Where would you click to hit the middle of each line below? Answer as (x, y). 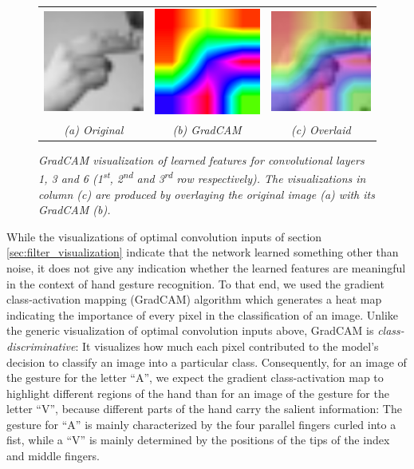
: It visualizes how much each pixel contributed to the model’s (227, 346)
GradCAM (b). (75, 210)
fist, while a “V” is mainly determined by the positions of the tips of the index (198, 440)
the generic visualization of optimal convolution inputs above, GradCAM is (190, 330)
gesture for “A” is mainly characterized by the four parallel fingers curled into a (201, 424)
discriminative (41, 346)
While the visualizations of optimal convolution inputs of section (164, 236)
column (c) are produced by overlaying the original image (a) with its (207, 194)
